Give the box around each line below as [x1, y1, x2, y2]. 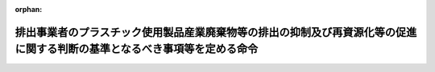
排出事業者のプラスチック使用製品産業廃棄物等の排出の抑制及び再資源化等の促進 [14, 25, 417, 39]
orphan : [14, 5, 43, 14]
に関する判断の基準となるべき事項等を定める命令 [14, 42, 259, 56]
